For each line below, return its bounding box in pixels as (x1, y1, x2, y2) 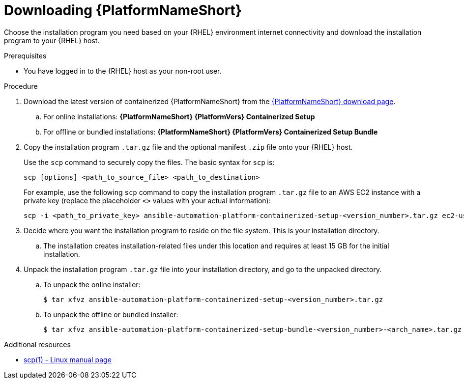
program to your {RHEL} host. (4, 36, 100, 45)
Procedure (4, 82, 38, 90)
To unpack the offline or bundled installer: (43, 310, 178, 319)
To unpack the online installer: (43, 280, 141, 289)
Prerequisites (4, 51, 47, 60)
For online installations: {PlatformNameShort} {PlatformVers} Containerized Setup (43, 112, 315, 121)
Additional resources (4, 340, 71, 349)
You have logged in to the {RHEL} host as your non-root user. (24, 66, 222, 75)
